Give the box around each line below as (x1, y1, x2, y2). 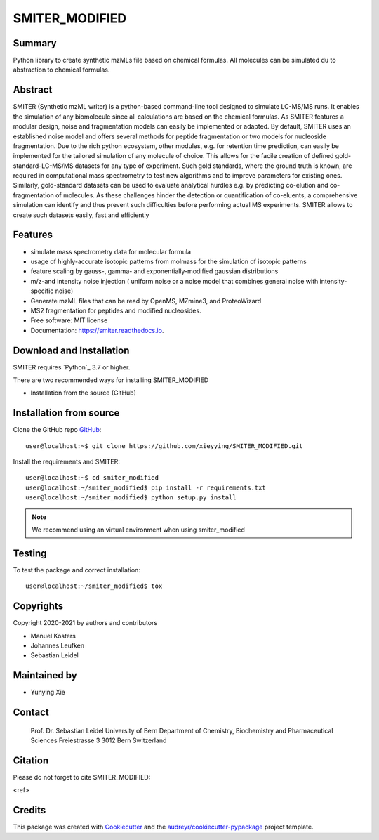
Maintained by (13, 669, 77, 681)
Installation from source (13, 407, 120, 419)
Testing (13, 547, 47, 559)
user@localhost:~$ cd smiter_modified (25, 474, 159, 482)
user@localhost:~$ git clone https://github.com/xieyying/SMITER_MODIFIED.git (25, 442, 303, 449)
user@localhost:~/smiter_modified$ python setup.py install (25, 494, 237, 501)
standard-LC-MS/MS (13, 162, 74, 170)
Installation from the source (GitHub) (30, 388, 137, 397)
